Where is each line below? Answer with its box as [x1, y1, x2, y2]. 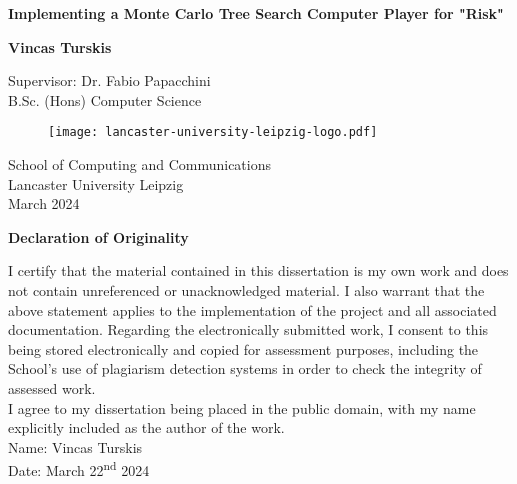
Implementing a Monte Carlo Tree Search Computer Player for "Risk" [8, 3, 504, 23]
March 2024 [8, 193, 80, 214]
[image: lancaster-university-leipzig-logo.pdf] [48, 125, 378, 140]
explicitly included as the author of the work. [8, 417, 285, 438]
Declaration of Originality [8, 226, 189, 247]
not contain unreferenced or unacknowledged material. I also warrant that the [8, 280, 485, 300]
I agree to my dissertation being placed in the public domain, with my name [8, 397, 476, 418]
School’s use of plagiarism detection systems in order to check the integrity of [8, 358, 482, 379]
